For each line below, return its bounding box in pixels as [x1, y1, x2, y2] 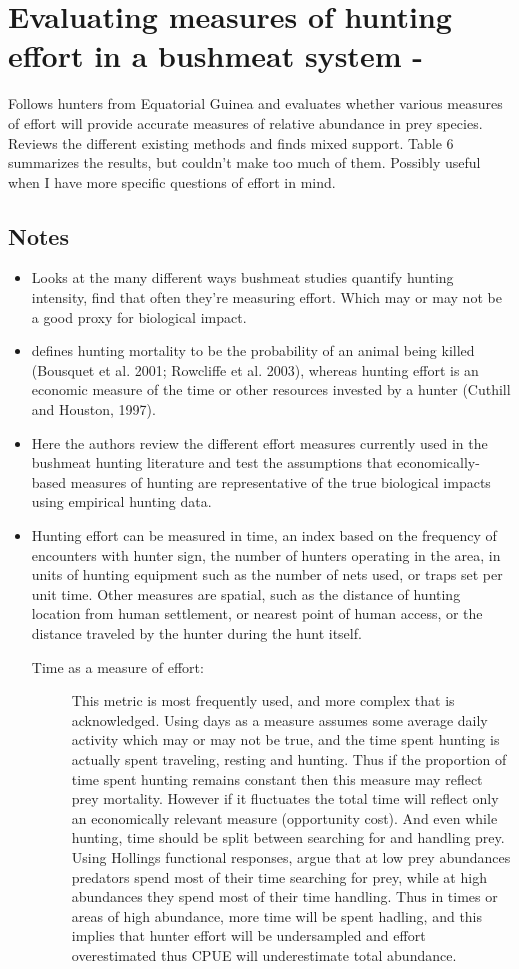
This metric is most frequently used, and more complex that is [71, 690, 455, 711]
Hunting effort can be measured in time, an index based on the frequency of [31, 525, 497, 546]
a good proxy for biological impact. [31, 306, 247, 327]
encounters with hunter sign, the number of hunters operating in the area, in [31, 544, 501, 565]
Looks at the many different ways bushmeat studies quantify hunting [31, 267, 454, 288]
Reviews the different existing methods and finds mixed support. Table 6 [8, 132, 454, 153]
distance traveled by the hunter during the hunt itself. [31, 622, 362, 643]
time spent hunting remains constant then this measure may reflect [71, 768, 483, 789]
